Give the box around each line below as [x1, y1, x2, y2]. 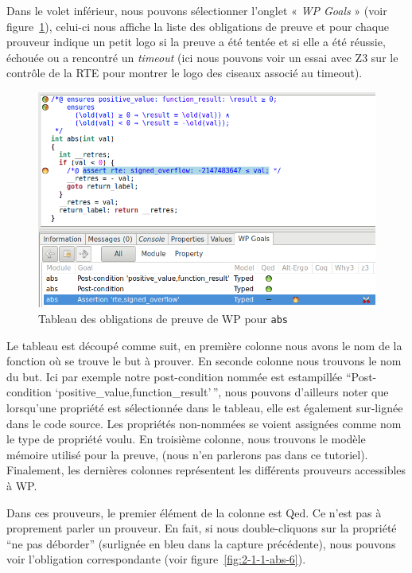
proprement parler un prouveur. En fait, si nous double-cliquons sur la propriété [6, 520, 397, 536]
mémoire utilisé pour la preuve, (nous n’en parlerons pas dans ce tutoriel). [6, 446, 368, 462]
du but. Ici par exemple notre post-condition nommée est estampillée [6, 368, 343, 384]
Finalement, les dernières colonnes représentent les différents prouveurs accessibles [6, 462, 406, 478]
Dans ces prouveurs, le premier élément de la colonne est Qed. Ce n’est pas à [6, 504, 382, 520]
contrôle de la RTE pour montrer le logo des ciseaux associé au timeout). [6, 64, 363, 81]
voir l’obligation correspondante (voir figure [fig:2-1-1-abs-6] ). [6, 551, 306, 567]
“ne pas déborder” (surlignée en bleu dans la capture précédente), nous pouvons [6, 535, 396, 552]
